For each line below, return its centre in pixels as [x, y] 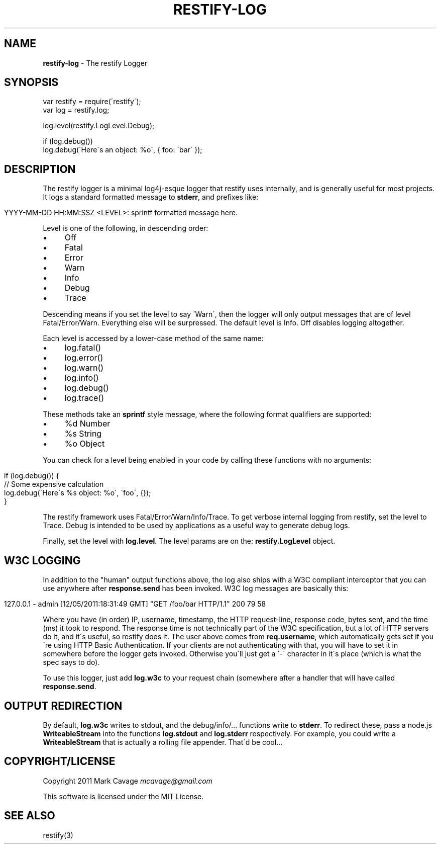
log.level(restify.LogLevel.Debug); [99, 126]
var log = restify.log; [76, 110]
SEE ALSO [30, 816]
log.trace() [84, 398]
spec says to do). [71, 662]
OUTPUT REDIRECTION [63, 706]
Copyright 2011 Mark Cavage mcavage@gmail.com [128, 781]
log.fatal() [83, 348]
